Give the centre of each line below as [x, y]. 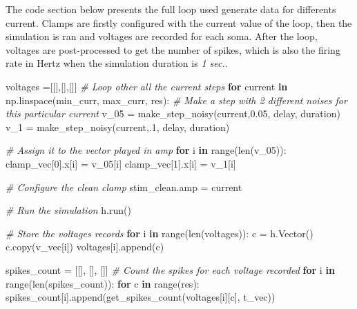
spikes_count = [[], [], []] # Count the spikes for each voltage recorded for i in [170, 269]
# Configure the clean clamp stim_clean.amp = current [124, 187]
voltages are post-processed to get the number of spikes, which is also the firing [173, 49]
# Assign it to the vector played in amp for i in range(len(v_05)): [146, 150]
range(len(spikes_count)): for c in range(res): [103, 283]
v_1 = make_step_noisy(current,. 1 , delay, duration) [118, 127]
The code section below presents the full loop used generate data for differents [171, 9]
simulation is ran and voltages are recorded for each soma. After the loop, [162, 36]
